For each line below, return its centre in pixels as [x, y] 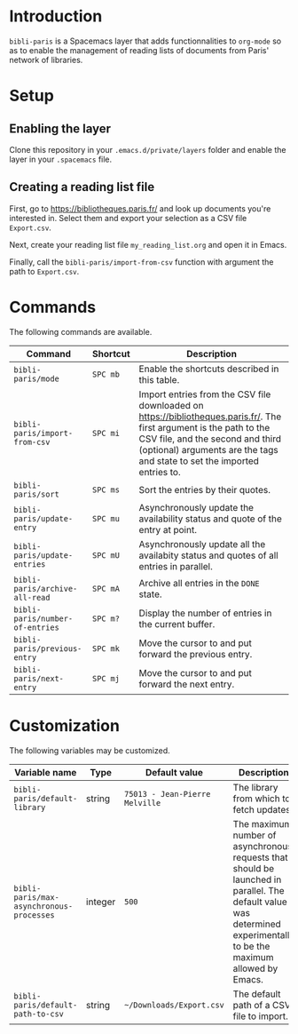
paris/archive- [46, 589]
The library [255, 787]
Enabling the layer [60, 128]
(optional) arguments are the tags [208, 449]
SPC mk [106, 648]
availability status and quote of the [210, 519]
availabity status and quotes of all [208, 555]
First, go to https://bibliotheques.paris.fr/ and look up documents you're [140, 208]
